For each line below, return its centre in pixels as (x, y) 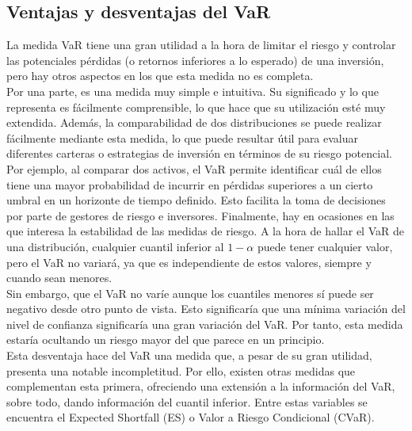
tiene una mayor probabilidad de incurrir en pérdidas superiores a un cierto (190, 184)
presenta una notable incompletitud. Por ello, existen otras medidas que (181, 370)
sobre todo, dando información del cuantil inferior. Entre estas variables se (187, 401)
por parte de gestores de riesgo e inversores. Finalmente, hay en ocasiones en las (200, 215)
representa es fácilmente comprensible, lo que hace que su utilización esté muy (196, 107)
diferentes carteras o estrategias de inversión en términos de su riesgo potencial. (199, 153)
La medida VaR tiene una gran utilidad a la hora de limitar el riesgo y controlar (201, 45)
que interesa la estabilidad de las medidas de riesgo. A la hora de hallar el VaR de (205, 231)
